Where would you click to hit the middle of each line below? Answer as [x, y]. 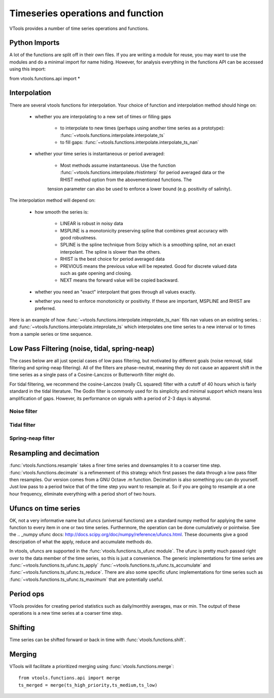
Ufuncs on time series [45, 508]
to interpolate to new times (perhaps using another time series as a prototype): [142, 128]
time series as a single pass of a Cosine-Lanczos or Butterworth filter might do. [92, 375]
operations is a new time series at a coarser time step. [66, 613]
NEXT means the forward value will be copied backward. [119, 280]
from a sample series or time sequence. [51, 334]
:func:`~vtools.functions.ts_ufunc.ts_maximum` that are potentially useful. [86, 579]
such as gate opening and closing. [96, 273]
